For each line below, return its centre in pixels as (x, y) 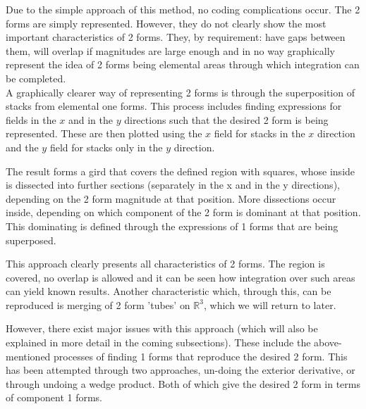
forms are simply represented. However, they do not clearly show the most (166, 23)
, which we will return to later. (270, 304)
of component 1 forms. (54, 397)
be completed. (36, 78)
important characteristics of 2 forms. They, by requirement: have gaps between (176, 37)
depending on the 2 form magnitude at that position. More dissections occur (171, 198)
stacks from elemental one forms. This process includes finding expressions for (174, 106)
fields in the (31, 119)
